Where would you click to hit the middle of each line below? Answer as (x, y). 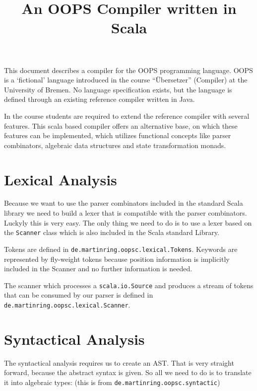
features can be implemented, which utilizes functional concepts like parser (118, 135)
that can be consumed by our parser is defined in (79, 295)
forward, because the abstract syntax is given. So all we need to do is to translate (128, 372)
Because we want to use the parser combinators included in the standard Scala (124, 203)
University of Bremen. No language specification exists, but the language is (118, 89)
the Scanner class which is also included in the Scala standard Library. (112, 232)
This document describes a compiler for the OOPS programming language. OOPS (128, 70)
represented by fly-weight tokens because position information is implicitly (117, 259)
